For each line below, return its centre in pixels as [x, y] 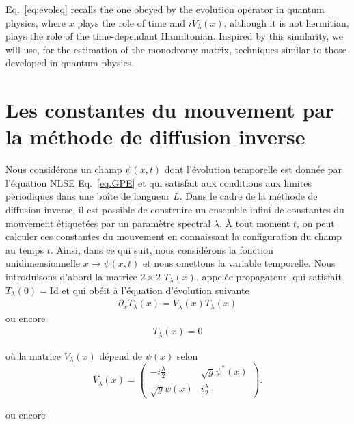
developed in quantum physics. [70, 63]
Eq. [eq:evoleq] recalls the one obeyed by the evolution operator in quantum [165, 9]
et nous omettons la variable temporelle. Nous [239, 263]
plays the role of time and [132, 22]
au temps [25, 249]
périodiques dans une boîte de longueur [88, 196]
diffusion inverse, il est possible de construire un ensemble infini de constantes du [175, 210]
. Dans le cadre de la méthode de [248, 196]
